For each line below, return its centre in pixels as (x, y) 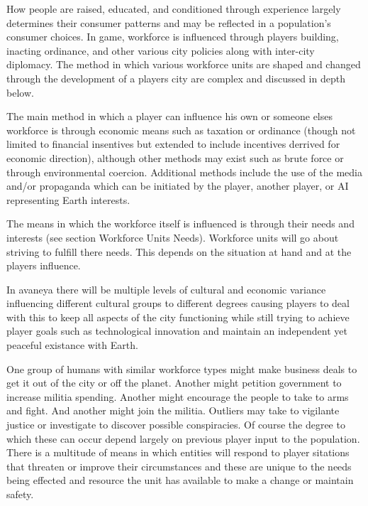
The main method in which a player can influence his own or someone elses (169, 116)
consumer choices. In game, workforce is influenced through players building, (173, 37)
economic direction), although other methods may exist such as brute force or (175, 157)
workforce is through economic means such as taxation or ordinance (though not (181, 130)
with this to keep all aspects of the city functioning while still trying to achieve (178, 317)
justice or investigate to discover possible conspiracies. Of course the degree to (176, 425)
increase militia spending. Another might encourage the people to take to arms (178, 396)
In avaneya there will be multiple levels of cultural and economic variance (166, 289)
